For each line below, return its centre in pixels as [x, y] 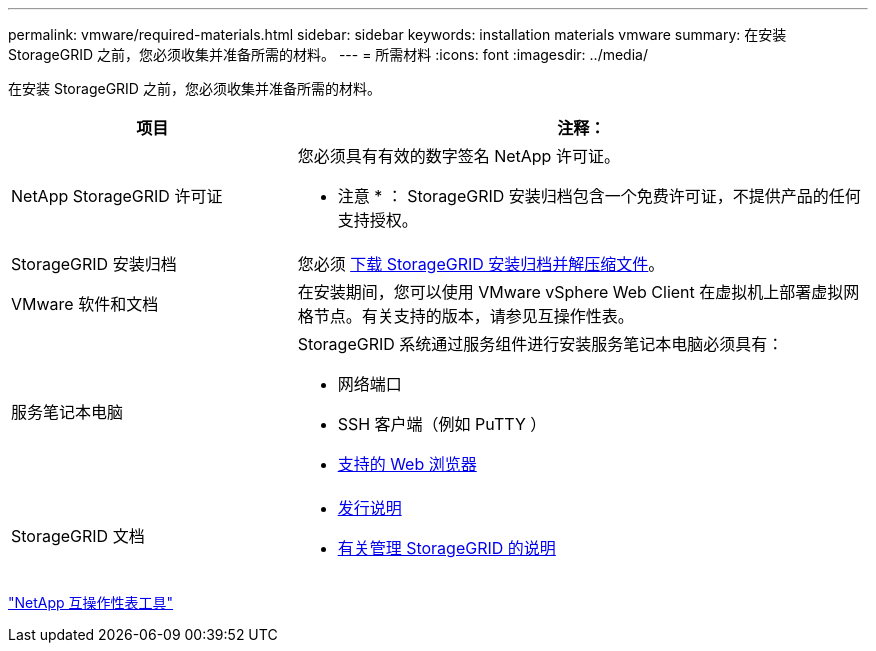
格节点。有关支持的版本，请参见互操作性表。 [465, 316]
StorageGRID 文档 [78, 536]
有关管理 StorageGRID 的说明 [446, 548]
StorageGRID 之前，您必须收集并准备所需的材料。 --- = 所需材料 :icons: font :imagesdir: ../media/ [328, 54]
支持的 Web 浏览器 [407, 464]
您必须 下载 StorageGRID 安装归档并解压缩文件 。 [481, 264]
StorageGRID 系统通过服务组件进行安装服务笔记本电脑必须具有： [540, 344]
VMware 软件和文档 [85, 304]
